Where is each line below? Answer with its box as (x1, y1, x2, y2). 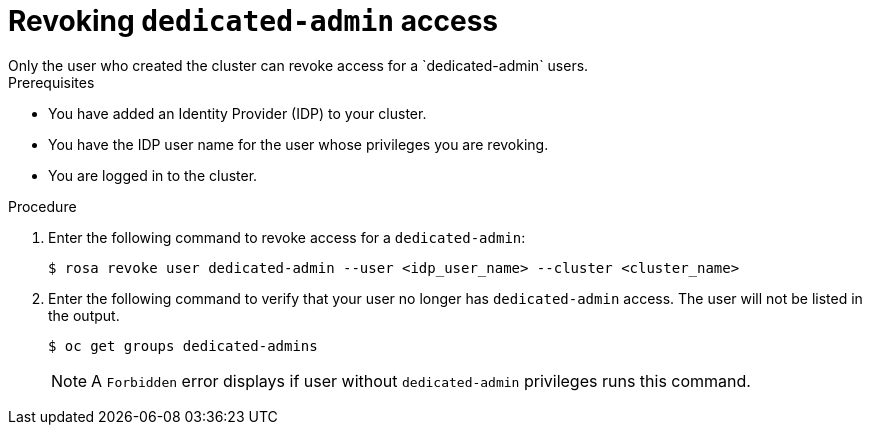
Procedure (8, 197, 77, 215)
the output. (48, 306, 120, 324)
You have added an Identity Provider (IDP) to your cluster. (48, 104, 427, 122)
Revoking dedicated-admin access (8, 4, 499, 38)
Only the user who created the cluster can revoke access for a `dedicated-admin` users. (8, 56, 589, 74)
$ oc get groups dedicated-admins (48, 337, 318, 354)
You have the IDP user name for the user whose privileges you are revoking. (48, 135, 549, 153)
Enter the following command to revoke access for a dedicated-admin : (48, 228, 526, 246)
